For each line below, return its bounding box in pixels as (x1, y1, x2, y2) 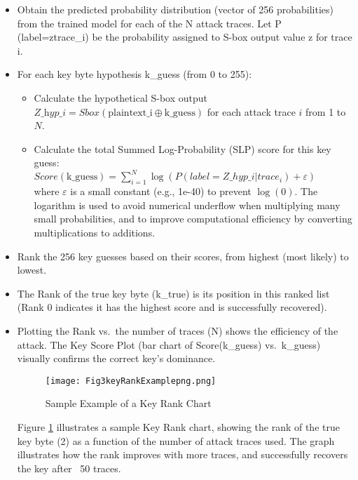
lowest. (17, 262, 47, 277)
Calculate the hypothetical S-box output (34, 90, 207, 105)
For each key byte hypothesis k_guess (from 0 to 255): (17, 67, 252, 81)
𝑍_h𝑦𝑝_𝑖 (34, 107, 66, 118)
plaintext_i (108, 107, 153, 118)
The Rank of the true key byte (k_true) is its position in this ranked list (17, 286, 330, 300)
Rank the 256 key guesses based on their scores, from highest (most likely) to (17, 248, 349, 263)
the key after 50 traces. (17, 460, 121, 475)
